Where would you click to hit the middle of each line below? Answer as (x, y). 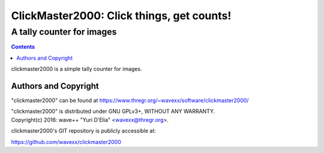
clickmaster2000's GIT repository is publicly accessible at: (83, 131)
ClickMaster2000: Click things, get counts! (121, 16)
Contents (23, 47)
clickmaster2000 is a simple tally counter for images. (76, 69)
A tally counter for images (64, 32)
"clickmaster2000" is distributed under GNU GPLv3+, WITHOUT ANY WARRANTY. (113, 112)
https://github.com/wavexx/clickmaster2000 (66, 142)
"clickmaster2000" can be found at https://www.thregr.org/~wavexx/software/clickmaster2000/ (130, 100)
